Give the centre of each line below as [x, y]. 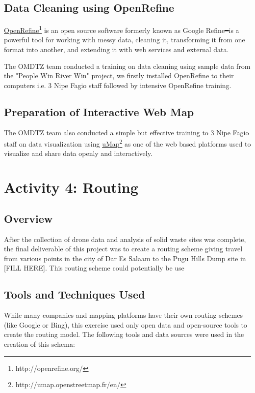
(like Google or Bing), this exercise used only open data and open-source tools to [126, 324]
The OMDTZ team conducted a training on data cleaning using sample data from [127, 66]
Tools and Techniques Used [75, 294]
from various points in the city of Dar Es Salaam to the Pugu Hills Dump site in [125, 258]
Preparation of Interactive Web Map [99, 111]
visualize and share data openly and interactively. [78, 153]
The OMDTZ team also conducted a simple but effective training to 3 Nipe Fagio [127, 132]
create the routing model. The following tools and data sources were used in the [124, 334]
